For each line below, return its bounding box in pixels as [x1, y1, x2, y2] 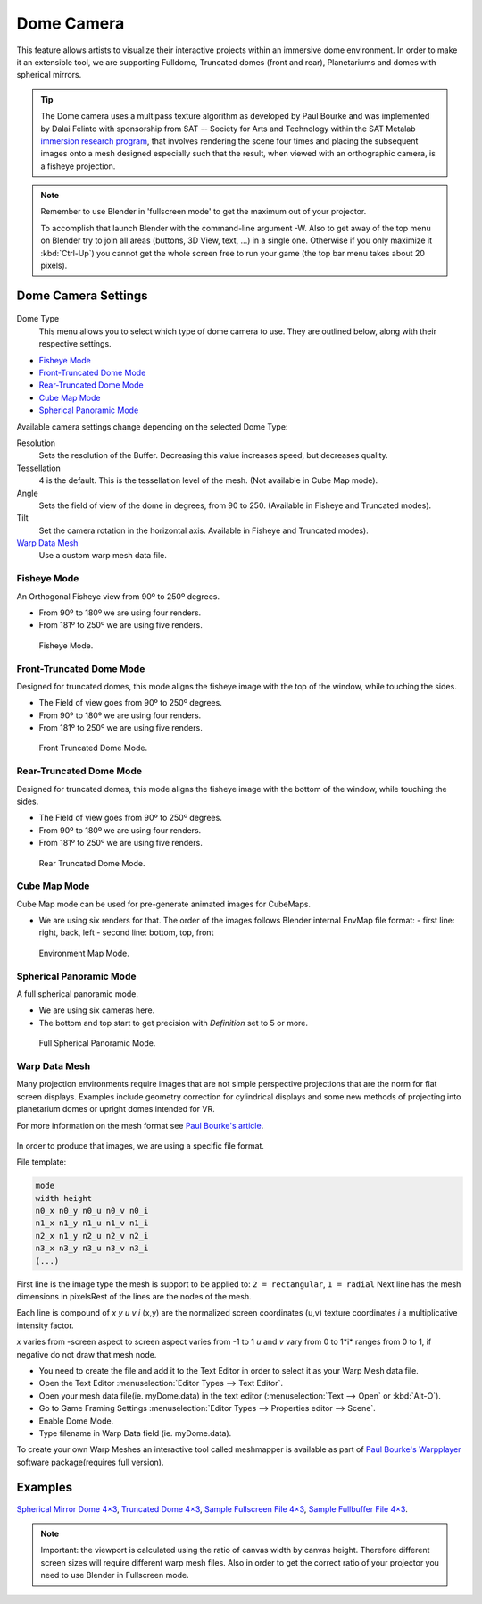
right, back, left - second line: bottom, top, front [38, 927, 214, 938]
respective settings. [38, 338, 112, 349]
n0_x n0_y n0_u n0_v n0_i [35, 1206, 149, 1216]
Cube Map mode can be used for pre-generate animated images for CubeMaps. [16, 898, 312, 909]
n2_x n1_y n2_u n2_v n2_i [35, 1231, 149, 1241]
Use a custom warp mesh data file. [38, 550, 167, 561]
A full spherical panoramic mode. [16, 989, 138, 999]
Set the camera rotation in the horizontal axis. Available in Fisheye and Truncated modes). [38, 525, 370, 536]
